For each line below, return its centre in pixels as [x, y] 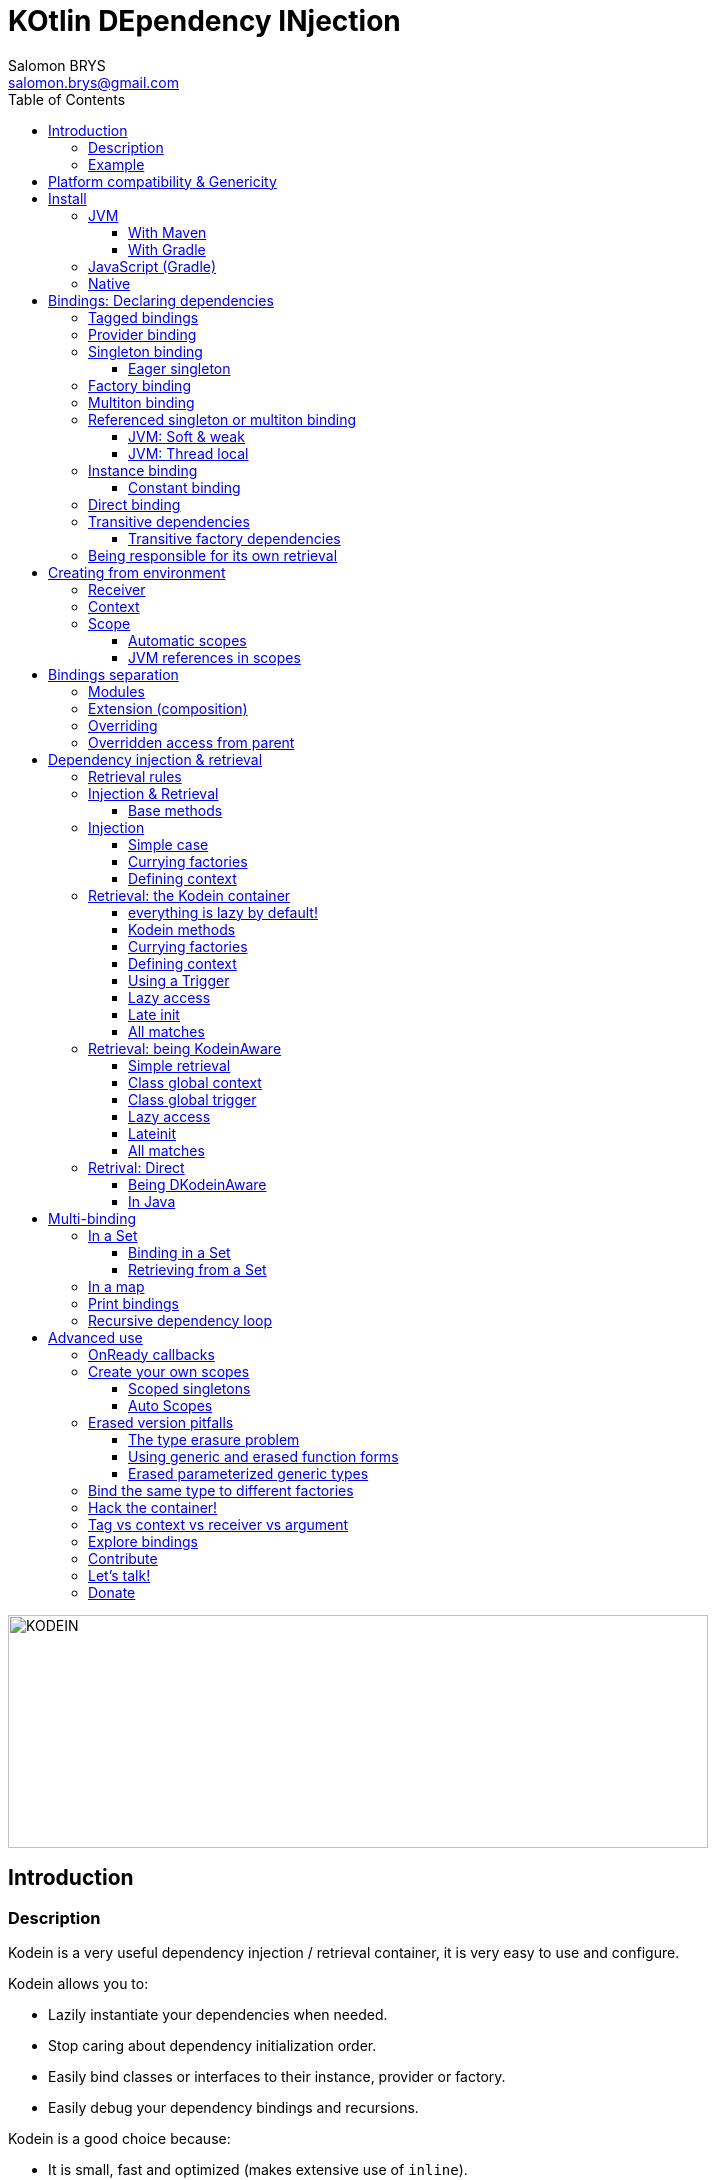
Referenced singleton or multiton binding [222, 419]
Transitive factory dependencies [234, 538]
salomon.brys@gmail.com [94, 82]
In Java [152, 1201]
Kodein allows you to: [78, 1983]
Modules [116, 691]
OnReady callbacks [151, 1354]
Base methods [175, 810]
